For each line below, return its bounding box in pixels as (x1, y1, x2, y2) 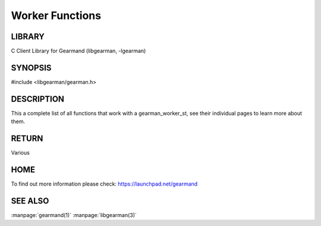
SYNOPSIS (11, 62, 52, 73)
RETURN (11, 134, 43, 144)
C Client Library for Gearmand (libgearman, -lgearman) (11, 48, 146, 55)
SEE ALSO (11, 196, 49, 206)
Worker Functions (11, 9, 101, 22)
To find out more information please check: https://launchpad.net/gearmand (11, 180, 198, 187)
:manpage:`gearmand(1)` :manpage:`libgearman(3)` (11, 211, 137, 218)
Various (11, 149, 30, 156)
